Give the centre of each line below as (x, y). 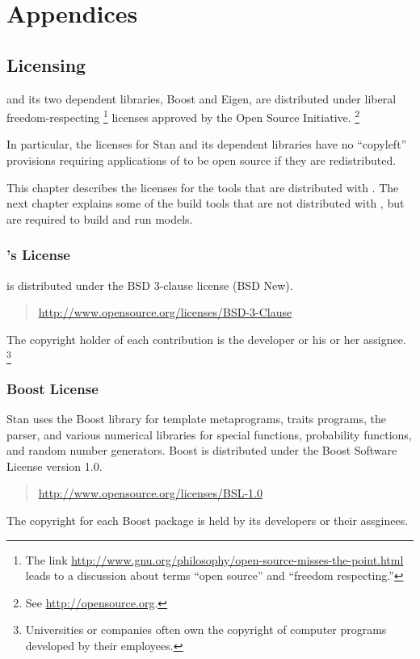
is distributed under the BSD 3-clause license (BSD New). (150, 285)
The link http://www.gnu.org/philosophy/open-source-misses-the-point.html (214, 559)
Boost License (52, 388)
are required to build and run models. (100, 218)
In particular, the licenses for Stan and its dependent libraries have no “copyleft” (207, 144)
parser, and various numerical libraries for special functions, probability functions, (209, 434)
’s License (38, 255)
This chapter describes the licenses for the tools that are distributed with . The (203, 187)
